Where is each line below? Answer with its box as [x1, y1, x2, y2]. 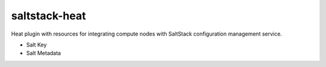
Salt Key [26, 41, 47, 48]
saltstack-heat [11, 9, 86, 22]
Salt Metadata [26, 49, 62, 57]
